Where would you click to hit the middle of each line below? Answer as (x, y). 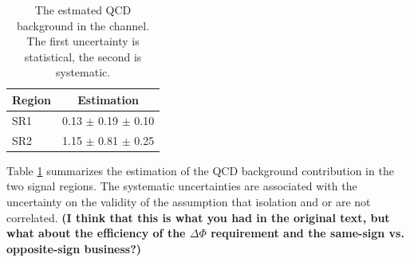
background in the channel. (83, 25)
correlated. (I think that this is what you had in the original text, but (198, 217)
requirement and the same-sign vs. (307, 233)
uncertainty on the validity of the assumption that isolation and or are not (189, 201)
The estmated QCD (83, 10)
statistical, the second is (83, 56)
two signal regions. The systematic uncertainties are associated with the (182, 186)
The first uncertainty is (83, 41)
